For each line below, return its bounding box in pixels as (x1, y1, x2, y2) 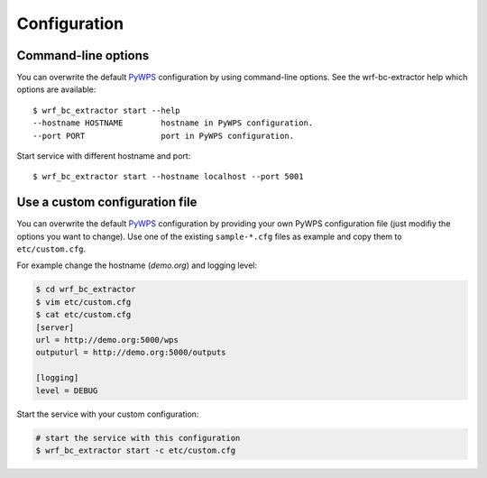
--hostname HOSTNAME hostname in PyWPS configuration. (32, 118, 314, 128)
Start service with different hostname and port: (16, 151, 191, 161)
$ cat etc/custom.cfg (35, 309, 132, 320)
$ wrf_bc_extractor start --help (32, 105, 180, 115)
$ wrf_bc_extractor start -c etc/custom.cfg (35, 445, 236, 455)
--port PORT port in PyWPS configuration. (32, 131, 295, 141)
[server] (35, 322, 75, 333)
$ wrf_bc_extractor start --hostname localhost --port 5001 (32, 171, 304, 182)
